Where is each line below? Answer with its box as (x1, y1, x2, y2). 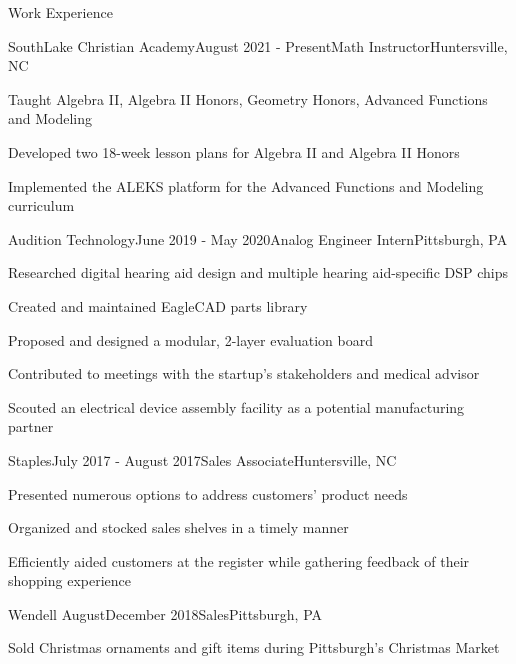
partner (8, 416, 54, 437)
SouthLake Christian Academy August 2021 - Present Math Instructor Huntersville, (8, 35, 508, 56)
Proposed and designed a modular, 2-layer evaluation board (8, 329, 373, 350)
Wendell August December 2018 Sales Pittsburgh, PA (8, 603, 323, 624)
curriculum (8, 195, 75, 216)
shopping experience (8, 570, 132, 591)
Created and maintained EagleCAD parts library (8, 295, 308, 316)
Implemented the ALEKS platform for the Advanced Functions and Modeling (8, 175, 484, 196)
